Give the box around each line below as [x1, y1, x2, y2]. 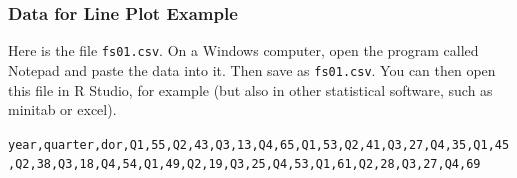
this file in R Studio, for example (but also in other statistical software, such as [8, 79, 493, 100]
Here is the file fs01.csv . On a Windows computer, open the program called [8, 40, 479, 61]
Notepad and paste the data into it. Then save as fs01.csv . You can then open [8, 59, 496, 80]
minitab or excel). [8, 99, 117, 120]
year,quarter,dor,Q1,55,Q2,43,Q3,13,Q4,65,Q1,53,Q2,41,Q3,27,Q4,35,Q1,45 [8, 137, 510, 152]
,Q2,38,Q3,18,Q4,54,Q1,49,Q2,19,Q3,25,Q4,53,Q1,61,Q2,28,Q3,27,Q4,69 [8, 157, 481, 172]
